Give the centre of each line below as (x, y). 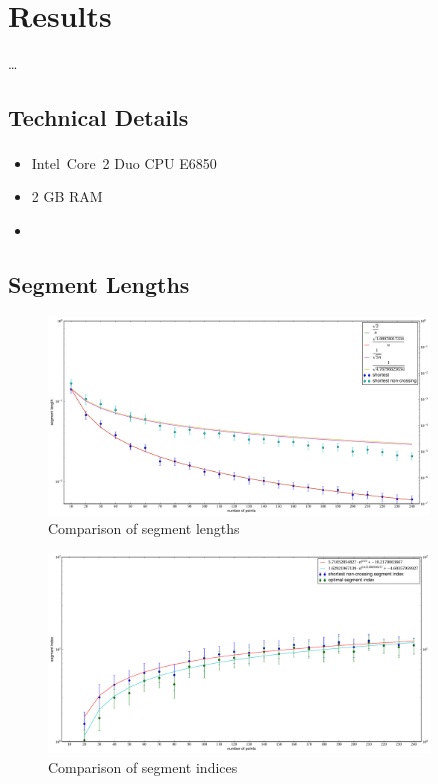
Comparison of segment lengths (144, 528)
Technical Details (98, 117)
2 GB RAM (67, 196)
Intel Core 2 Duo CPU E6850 (124, 162)
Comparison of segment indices (143, 767)
